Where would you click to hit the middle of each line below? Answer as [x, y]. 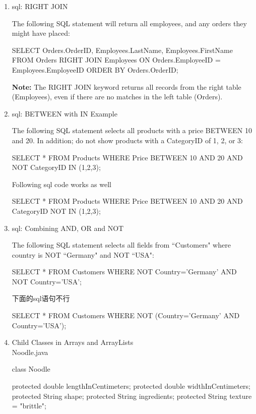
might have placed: [41, 33]
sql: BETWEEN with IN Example [65, 113]
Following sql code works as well [62, 184]
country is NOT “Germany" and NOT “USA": [83, 254]
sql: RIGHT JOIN [40, 6]
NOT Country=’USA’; [47, 281]
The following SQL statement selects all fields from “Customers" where [121, 245]
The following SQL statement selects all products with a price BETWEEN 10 [132, 130]
